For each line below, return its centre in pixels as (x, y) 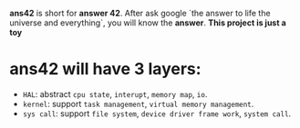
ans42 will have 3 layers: (106, 69)
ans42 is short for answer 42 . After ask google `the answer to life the (140, 13)
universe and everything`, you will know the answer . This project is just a (148, 23)
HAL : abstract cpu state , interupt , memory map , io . (115, 94)
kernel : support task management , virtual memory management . (138, 103)
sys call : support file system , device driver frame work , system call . (157, 113)
